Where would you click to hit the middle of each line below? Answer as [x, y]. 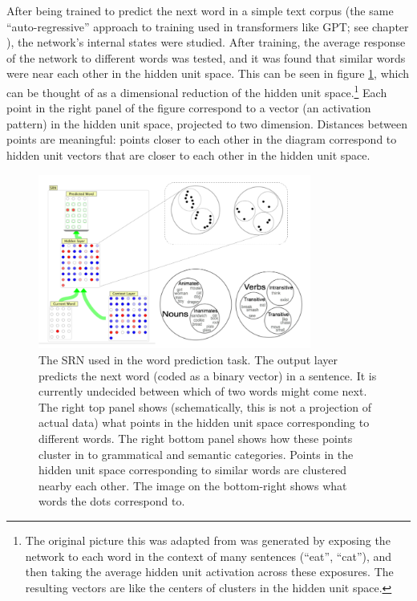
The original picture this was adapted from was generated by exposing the [208, 540]
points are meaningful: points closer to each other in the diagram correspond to [202, 139]
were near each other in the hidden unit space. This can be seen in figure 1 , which [208, 73]
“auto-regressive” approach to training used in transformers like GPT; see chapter [208, 26]
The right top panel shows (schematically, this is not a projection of [205, 406]
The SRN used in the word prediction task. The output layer [188, 360]
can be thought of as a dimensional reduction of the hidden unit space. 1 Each [197, 91]
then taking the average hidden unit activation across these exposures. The [209, 572]
